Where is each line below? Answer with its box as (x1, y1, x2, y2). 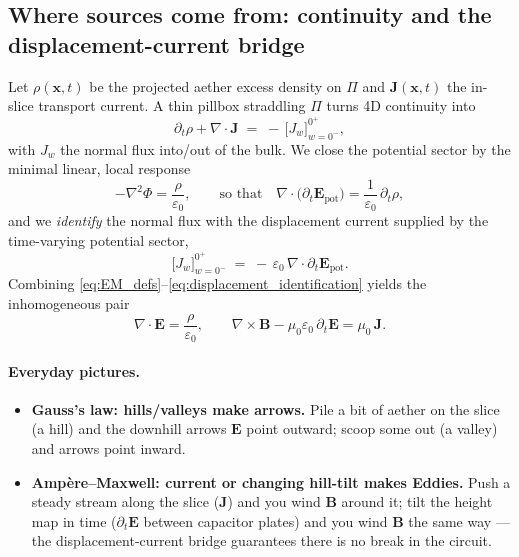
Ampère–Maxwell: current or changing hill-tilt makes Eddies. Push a (31, 471, 511, 492)
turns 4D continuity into (326, 95, 476, 116)
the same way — (408, 510, 510, 531)
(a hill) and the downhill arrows (31, 418, 227, 439)
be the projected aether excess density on (89, 75, 342, 96)
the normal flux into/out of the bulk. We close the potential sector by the (60, 138, 511, 159)
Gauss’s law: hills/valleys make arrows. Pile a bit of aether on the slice (31, 398, 500, 419)
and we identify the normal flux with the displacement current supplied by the (8, 210, 489, 231)
